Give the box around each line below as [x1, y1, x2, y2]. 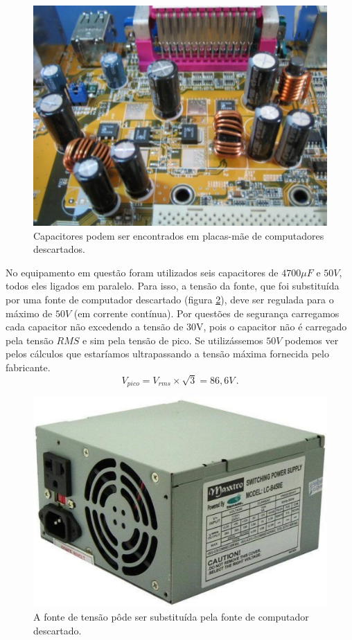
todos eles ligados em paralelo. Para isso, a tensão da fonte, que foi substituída [6, 278, 340, 293]
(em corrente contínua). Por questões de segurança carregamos [73, 305, 340, 320]
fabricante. [6, 359, 51, 374]
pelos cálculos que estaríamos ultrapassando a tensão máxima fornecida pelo [6, 346, 329, 361]
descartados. [33, 242, 85, 256]
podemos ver [285, 332, 339, 347]
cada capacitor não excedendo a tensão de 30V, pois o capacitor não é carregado [6, 319, 347, 334]
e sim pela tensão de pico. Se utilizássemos [82, 332, 263, 347]
